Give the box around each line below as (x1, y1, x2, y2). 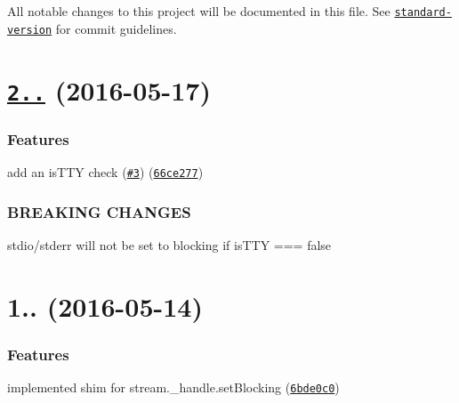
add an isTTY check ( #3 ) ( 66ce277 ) (7, 163, 204, 181)
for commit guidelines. (55, 19, 177, 37)
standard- (394, 6, 452, 19)
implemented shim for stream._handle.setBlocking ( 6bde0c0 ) (7, 378, 340, 397)
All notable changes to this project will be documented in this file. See (7, 2, 391, 20)
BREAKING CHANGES (7, 200, 191, 222)
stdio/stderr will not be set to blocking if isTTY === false (7, 235, 332, 254)
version (7, 23, 52, 36)
